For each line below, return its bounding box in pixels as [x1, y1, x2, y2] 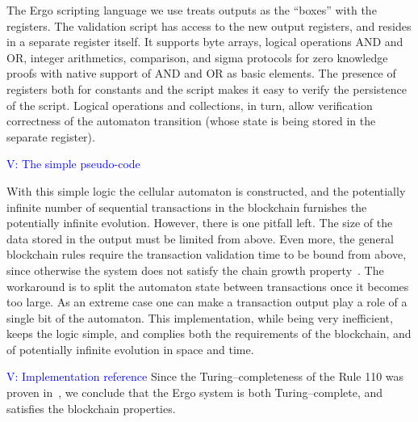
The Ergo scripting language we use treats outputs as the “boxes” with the [6, 2, 377, 18]
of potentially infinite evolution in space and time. [6, 340, 254, 357]
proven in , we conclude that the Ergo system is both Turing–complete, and [6, 384, 383, 401]
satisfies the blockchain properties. [6, 399, 176, 416]
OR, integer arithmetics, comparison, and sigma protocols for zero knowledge [6, 49, 388, 65]
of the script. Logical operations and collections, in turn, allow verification [6, 96, 373, 113]
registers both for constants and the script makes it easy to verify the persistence [6, 80, 407, 97]
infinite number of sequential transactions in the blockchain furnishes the [6, 198, 367, 215]
